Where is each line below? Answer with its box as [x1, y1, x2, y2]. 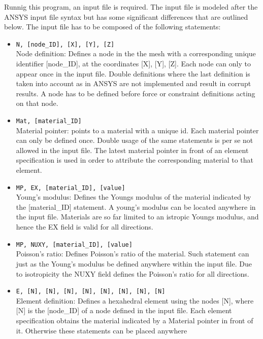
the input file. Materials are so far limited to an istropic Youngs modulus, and [16, 211, 259, 222]
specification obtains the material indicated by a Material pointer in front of [16, 315, 253, 325]
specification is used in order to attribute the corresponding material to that [16, 155, 254, 165]
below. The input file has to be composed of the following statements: [4, 21, 221, 32]
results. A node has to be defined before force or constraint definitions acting [16, 88, 255, 98]
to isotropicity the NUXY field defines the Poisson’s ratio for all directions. [16, 268, 249, 279]
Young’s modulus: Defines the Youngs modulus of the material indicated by [16, 192, 251, 202]
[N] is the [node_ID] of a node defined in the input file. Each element [16, 305, 232, 316]
